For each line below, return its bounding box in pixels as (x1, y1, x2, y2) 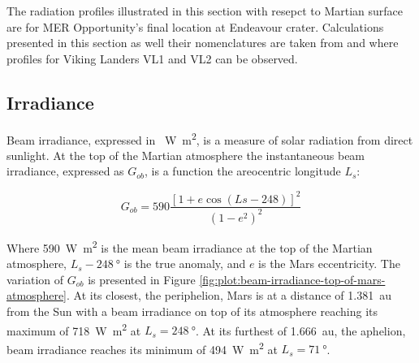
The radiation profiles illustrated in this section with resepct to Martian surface (6, 2, 403, 19)
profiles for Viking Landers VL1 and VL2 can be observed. (6, 50, 298, 67)
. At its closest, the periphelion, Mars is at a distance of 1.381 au (67, 287, 391, 304)
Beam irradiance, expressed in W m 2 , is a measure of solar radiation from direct (6, 128, 413, 148)
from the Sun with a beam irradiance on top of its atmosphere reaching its (6, 302, 378, 319)
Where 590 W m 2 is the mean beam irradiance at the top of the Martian (6, 236, 373, 256)
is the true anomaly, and (123, 255, 246, 272)
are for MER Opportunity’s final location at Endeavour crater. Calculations (6, 18, 384, 35)
